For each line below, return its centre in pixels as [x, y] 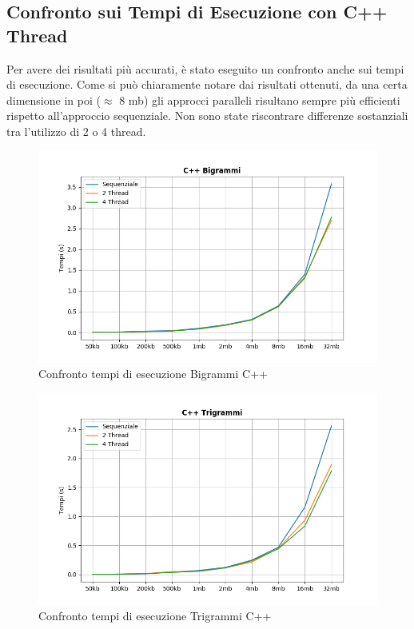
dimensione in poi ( [54, 100]
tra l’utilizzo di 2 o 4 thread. [76, 131]
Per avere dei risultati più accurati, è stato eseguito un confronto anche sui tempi [205, 68]
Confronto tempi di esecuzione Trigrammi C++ [155, 616]
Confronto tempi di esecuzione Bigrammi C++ [153, 374]
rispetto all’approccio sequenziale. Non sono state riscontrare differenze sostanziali [207, 115]
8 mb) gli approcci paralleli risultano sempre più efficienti [260, 100]
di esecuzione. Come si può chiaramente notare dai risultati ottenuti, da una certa [207, 84]
